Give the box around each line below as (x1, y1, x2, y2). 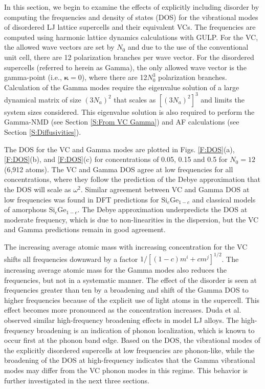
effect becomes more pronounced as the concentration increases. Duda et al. (4, 304, 241, 315)
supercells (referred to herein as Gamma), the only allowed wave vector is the (4, 62, 247, 72)
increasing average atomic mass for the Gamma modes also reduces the (4, 264, 227, 275)
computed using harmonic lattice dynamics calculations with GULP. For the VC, (4, 31, 258, 42)
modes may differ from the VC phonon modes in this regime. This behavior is (4, 365, 248, 375)
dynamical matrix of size (4, 94, 81, 105)
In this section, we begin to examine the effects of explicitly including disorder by (4, 2, 259, 12)
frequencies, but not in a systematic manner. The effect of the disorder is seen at (4, 274, 257, 285)
